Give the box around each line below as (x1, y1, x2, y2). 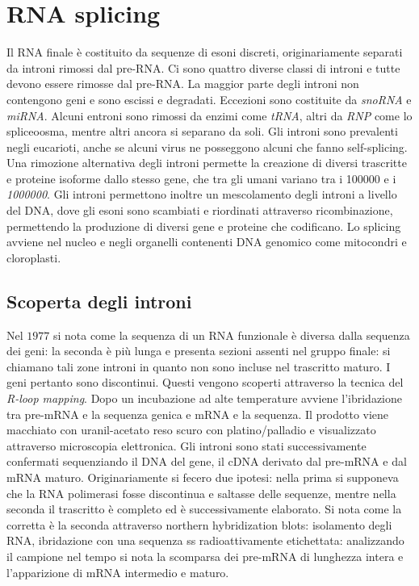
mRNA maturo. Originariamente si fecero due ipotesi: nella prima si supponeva (6, 468, 399, 485)
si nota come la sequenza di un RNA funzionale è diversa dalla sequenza (52, 326, 410, 343)
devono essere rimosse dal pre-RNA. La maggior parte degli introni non (6, 75, 359, 92)
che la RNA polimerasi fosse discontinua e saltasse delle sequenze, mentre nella (6, 484, 396, 501)
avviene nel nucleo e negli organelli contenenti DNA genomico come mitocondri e (6, 233, 407, 250)
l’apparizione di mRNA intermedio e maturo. (6, 563, 229, 580)
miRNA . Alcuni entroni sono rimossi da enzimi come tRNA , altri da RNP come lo (6, 107, 413, 123)
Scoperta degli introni (6, 288, 192, 313)
